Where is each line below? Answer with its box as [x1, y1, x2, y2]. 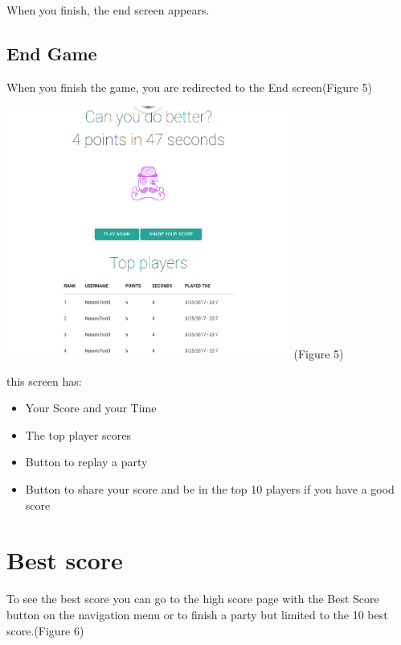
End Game [6, 40, 97, 65]
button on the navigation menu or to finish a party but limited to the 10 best [6, 606, 388, 622]
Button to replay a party [25, 453, 148, 470]
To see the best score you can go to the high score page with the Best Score [6, 590, 379, 607]
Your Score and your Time [25, 399, 157, 416]
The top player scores [25, 426, 132, 443]
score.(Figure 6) [6, 622, 84, 639]
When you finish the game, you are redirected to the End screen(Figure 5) [6, 78, 372, 95]
